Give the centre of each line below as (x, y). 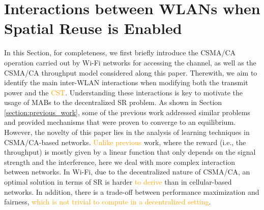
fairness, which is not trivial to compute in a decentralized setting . (108, 202)
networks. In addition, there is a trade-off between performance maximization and (132, 191)
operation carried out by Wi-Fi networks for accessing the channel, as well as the (130, 62)
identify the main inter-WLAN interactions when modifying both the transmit (126, 82)
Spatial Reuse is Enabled (93, 28)
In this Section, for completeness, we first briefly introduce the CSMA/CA (120, 52)
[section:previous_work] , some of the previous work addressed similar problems (127, 112)
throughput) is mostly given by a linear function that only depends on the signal (130, 152)
